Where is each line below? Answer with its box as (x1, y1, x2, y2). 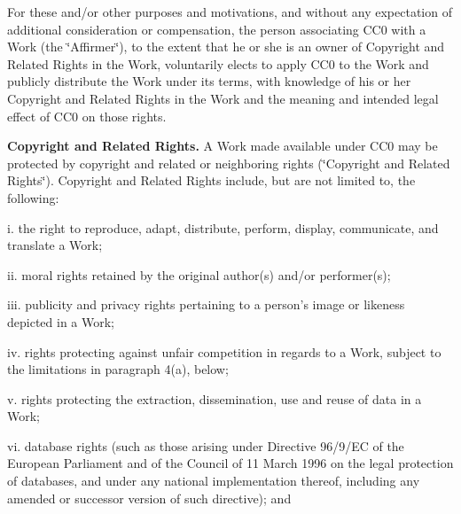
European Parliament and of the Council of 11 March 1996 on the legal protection (7, 454, 454, 472)
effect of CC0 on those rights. (7, 106, 167, 125)
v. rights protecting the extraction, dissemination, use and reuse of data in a (7, 389, 422, 408)
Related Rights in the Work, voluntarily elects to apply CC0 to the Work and (7, 54, 429, 73)
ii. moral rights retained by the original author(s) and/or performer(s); (7, 265, 391, 284)
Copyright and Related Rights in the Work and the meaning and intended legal (7, 89, 439, 107)
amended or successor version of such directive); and (7, 488, 292, 507)
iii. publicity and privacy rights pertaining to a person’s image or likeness (7, 295, 405, 314)
